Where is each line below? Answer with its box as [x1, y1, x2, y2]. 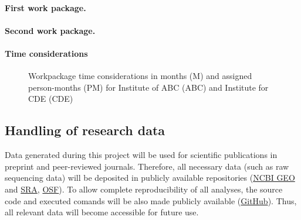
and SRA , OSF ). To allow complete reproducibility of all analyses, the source [5, 183, 283, 195]
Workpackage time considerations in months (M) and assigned [28, 70, 252, 82]
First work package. [5, 1, 86, 13]
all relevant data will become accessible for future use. [5, 206, 199, 218]
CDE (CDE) [28, 92, 73, 105]
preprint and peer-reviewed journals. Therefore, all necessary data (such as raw [5, 160, 289, 172]
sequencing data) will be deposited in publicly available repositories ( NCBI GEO [5, 171, 295, 184]
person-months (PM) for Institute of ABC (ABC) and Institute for [28, 81, 269, 93]
